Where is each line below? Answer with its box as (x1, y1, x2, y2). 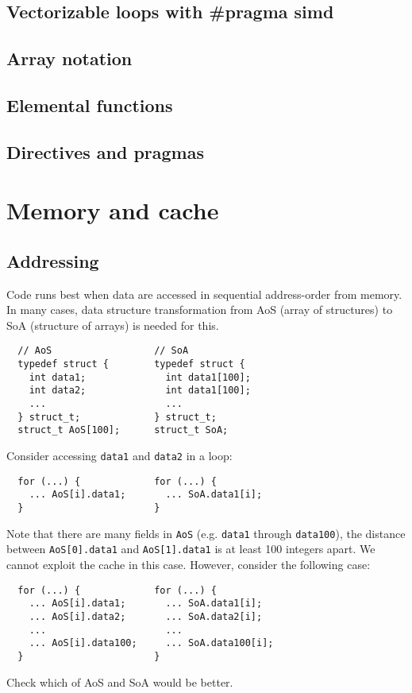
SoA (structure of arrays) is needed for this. (6, 316, 219, 333)
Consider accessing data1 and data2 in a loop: (6, 447, 233, 464)
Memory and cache (6, 194, 219, 226)
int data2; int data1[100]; (29, 385, 251, 397)
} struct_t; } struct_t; (17, 411, 217, 423)
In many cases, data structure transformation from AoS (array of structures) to (6, 301, 393, 318)
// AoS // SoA (17, 345, 189, 357)
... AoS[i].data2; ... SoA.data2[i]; (29, 610, 263, 622)
